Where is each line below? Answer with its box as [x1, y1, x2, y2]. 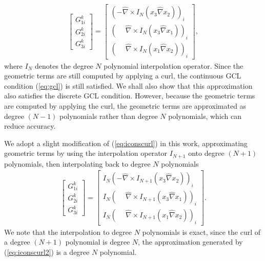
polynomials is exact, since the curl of [142, 226, 261, 237]
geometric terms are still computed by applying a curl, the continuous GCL [4, 70, 241, 81]
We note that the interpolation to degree [4, 226, 132, 237]
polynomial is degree [65, 236, 130, 247]
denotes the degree [34, 60, 93, 71]
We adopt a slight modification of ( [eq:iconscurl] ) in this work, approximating [4, 137, 248, 148]
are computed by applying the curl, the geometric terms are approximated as [4, 100, 247, 111]
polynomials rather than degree [59, 110, 158, 121]
